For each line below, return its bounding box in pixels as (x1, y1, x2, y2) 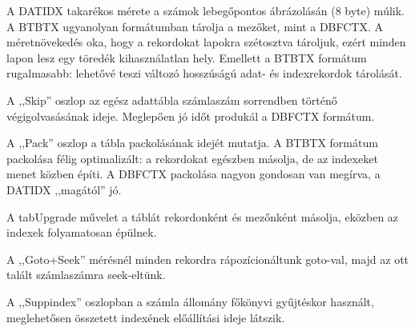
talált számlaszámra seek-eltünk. (6, 266, 166, 283)
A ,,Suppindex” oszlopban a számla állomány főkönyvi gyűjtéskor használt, (6, 293, 374, 309)
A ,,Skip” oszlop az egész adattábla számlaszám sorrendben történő (6, 91, 337, 108)
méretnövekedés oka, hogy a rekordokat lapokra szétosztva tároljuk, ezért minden (6, 34, 406, 50)
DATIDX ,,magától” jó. (6, 181, 122, 197)
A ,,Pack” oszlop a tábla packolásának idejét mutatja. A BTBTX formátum (6, 134, 378, 151)
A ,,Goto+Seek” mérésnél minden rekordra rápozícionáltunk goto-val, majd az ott (6, 250, 409, 267)
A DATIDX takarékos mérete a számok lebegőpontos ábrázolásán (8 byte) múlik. (6, 2, 405, 18)
